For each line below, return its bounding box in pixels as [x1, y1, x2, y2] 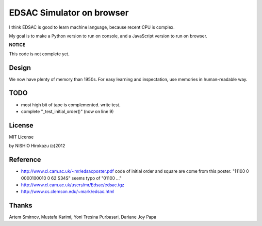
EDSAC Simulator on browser [9, 7, 129, 18]
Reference [9, 156, 41, 164]
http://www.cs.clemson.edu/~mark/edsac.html [21, 189, 115, 194]
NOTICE [9, 42, 26, 48]
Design [9, 64, 31, 72]
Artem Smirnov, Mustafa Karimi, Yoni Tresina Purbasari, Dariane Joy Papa [9, 214, 157, 220]
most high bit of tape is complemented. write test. [21, 102, 121, 108]
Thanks [9, 201, 33, 210]
